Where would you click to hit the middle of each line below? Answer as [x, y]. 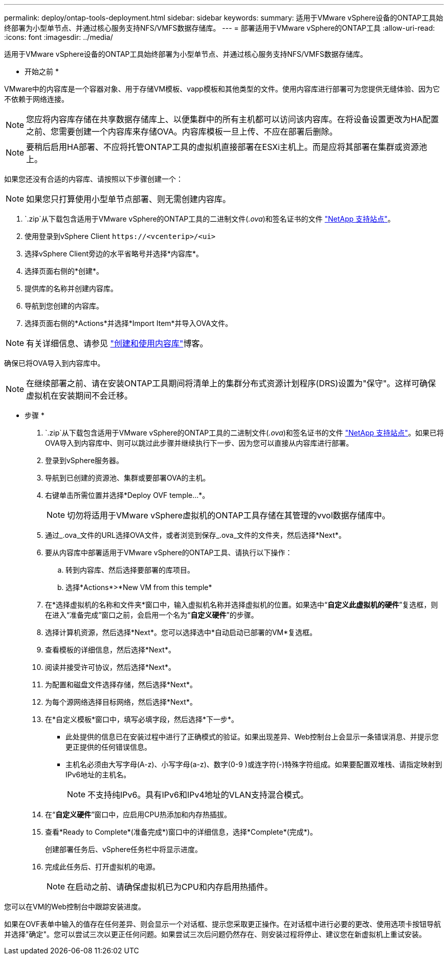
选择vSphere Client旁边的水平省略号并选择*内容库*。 [114, 254]
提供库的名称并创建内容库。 [71, 288]
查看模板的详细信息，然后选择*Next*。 [110, 650]
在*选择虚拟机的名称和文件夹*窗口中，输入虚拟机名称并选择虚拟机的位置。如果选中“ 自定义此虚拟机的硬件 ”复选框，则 [242, 605]
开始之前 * [42, 71]
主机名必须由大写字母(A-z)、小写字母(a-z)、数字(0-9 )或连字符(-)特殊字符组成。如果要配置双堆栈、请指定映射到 [254, 764]
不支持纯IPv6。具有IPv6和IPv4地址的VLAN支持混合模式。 [198, 795]
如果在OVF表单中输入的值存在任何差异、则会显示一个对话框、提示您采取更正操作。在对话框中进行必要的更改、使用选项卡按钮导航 [223, 924]
